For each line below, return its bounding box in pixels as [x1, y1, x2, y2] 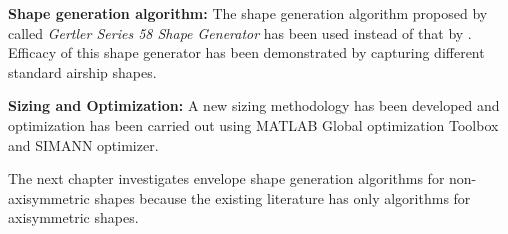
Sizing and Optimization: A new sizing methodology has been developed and [8, 95, 500, 116]
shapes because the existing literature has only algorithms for [94, 187, 471, 208]
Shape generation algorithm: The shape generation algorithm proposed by [8, 3, 488, 23]
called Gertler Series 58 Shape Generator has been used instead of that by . [8, 22, 472, 43]
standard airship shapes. [8, 61, 157, 82]
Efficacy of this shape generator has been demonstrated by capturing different [8, 42, 485, 63]
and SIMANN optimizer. [8, 134, 159, 155]
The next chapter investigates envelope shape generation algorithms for [8, 168, 445, 189]
